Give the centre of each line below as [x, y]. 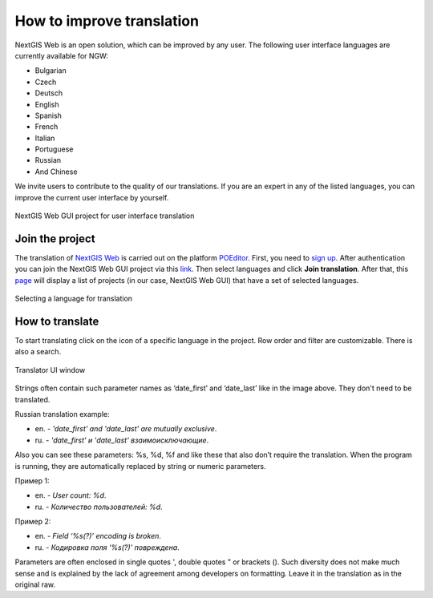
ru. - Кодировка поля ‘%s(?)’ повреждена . [107, 547]
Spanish [48, 115]
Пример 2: [33, 522]
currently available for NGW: [61, 55]
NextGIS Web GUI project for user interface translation [105, 216]
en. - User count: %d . [71, 495]
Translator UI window [50, 370]
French [47, 127]
